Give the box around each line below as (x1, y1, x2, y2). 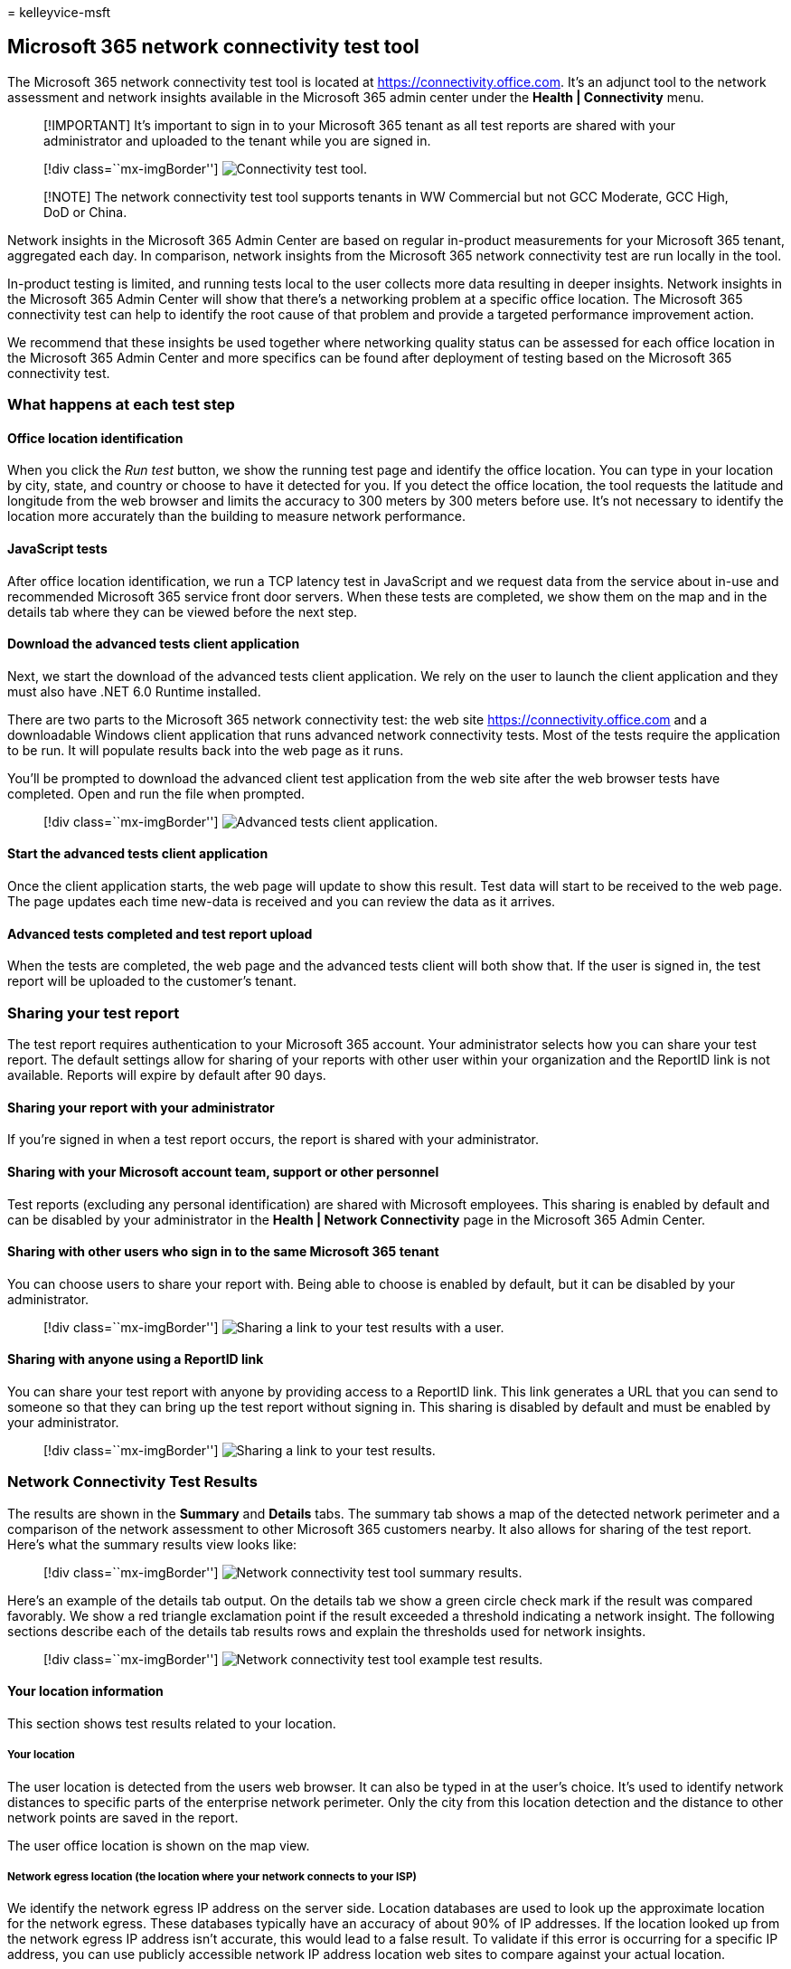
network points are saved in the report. (7, 1809, 239, 1825)
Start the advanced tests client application (7, 846, 268, 862)
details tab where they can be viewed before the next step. (7, 603, 358, 620)
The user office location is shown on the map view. (7, 1837, 310, 1853)
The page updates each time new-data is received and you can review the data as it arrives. (7, 894, 556, 910)
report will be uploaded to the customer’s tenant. (7, 973, 297, 989)
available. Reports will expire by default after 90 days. (7, 1067, 326, 1084)
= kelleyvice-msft (7, 5, 111, 20)
